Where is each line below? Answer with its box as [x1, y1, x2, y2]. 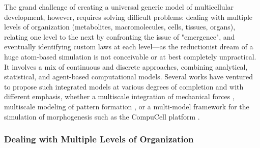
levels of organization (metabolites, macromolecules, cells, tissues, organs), [4, 21, 236, 32]
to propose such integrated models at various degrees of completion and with [4, 81, 244, 92]
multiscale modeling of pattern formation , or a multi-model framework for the [4, 101, 249, 111]
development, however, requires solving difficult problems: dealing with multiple [4, 11, 253, 22]
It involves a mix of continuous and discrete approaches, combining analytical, [4, 61, 248, 72]
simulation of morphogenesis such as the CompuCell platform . [4, 111, 200, 122]
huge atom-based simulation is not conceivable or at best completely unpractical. [4, 51, 256, 62]
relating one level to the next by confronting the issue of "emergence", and [4, 31, 235, 42]
